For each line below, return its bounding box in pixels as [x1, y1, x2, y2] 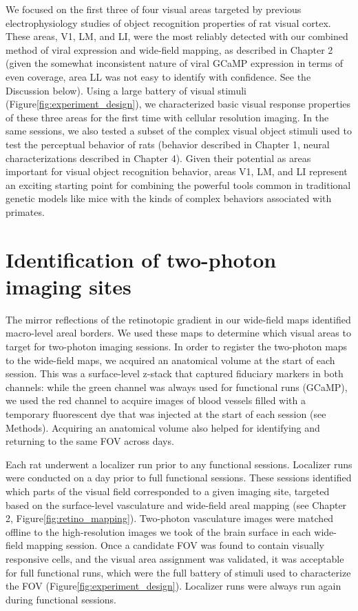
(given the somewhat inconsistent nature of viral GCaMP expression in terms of [6, 56, 344, 70]
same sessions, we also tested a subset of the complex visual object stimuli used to [6, 123, 352, 138]
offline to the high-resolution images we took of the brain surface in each [6, 524, 311, 539]
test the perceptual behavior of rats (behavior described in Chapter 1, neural [6, 137, 330, 151]
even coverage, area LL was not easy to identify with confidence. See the [6, 69, 311, 83]
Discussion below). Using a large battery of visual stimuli [6, 83, 246, 97]
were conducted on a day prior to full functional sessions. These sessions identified [6, 470, 352, 485]
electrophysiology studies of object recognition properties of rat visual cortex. [6, 15, 331, 30]
